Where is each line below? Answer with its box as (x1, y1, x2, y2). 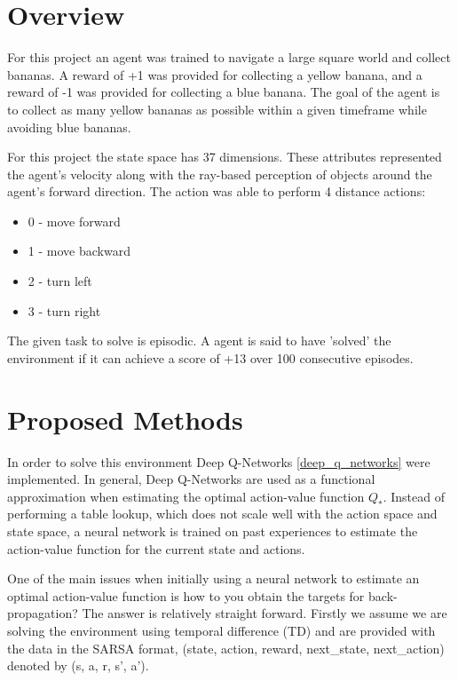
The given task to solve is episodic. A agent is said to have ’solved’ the (7, 331, 391, 350)
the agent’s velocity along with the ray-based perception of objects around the (7, 164, 432, 183)
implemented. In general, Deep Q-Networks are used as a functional (7, 470, 375, 488)
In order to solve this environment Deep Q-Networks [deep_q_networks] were (7, 452, 430, 471)
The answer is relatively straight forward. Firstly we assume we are (82, 604, 447, 622)
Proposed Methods (7, 400, 243, 437)
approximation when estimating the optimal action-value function (7, 487, 365, 505)
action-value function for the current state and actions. (7, 539, 305, 558)
